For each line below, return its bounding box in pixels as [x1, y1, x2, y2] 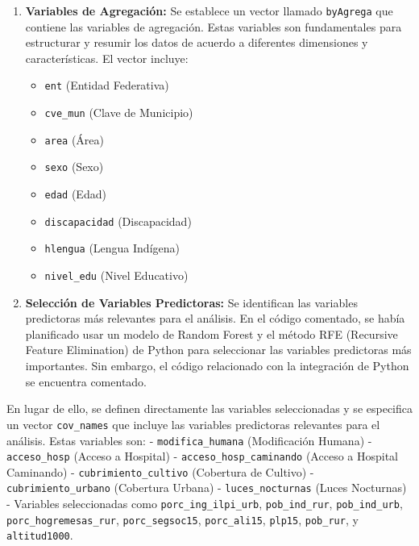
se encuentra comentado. [25, 373, 147, 390]
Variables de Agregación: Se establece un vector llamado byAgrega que [25, 2, 393, 19]
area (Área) [44, 131, 104, 148]
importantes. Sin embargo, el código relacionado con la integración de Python [25, 357, 409, 374]
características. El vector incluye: [25, 49, 189, 66]
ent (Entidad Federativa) [44, 77, 169, 94]
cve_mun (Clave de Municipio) [44, 104, 193, 121]
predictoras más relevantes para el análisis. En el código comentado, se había [25, 310, 405, 327]
